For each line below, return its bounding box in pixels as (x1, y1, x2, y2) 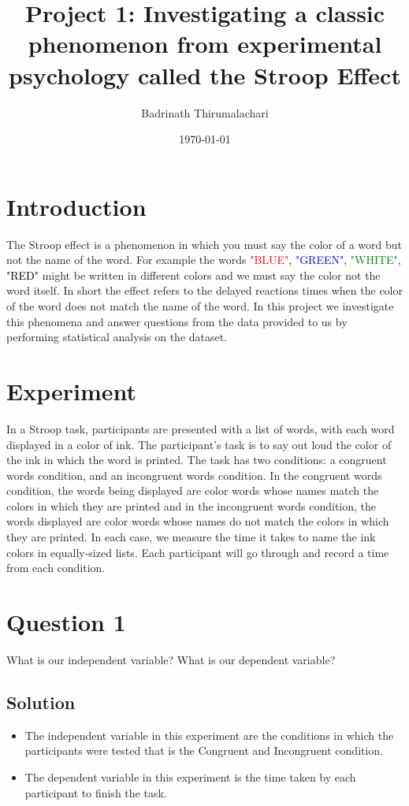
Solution (6, 689, 76, 714)
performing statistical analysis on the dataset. (6, 329, 228, 345)
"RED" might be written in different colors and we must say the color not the (6, 266, 381, 283)
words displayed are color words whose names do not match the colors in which (6, 513, 389, 529)
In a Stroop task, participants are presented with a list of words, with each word (6, 420, 395, 436)
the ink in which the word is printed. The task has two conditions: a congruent (6, 451, 387, 468)
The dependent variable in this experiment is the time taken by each (24, 768, 356, 785)
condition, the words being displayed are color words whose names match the (6, 482, 379, 499)
